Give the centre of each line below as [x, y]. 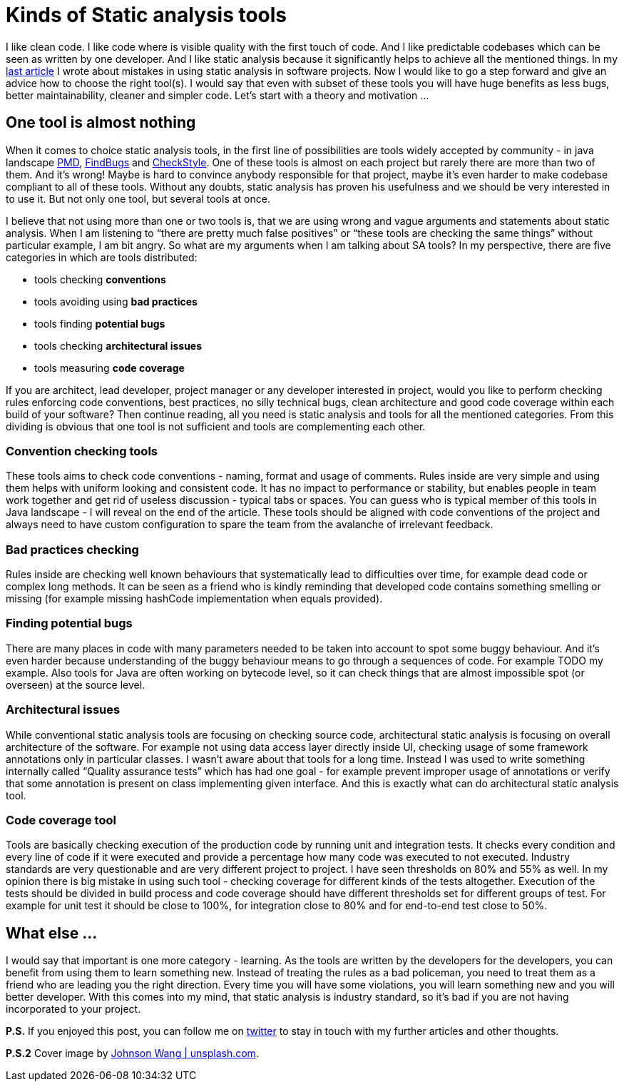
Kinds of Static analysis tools [147, 15]
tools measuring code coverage [109, 368]
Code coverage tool [61, 820]
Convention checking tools [82, 451]
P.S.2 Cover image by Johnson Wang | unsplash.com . [132, 1053]
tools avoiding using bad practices [116, 301]
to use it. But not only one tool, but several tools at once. [138, 198]
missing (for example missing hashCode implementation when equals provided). [194, 599]
